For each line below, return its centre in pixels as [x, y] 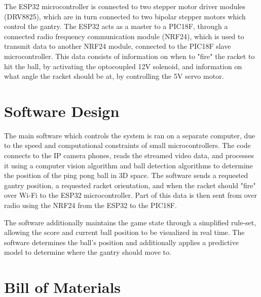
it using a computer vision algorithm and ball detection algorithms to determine [128, 165]
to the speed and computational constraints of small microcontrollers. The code [127, 145]
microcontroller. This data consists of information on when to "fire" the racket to [129, 56]
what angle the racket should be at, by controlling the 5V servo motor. [114, 76]
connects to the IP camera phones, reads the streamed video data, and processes [129, 155]
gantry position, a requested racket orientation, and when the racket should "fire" [130, 185]
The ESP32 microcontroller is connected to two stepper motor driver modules [125, 6]
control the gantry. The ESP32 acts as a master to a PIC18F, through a [116, 26]
